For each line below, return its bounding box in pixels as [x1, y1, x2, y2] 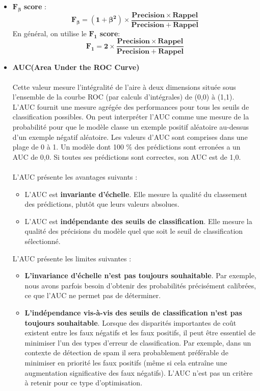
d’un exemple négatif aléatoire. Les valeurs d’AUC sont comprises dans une [12, 131, 248, 142]
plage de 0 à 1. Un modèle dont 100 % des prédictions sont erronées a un [12, 141, 241, 152]
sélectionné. [24, 236, 61, 247]
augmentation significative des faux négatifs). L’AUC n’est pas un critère [24, 367, 253, 378]
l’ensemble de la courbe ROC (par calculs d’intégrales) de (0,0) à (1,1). [12, 91, 235, 102]
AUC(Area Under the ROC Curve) [12, 61, 140, 72]
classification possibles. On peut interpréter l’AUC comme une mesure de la [12, 111, 249, 122]
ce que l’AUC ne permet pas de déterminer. [24, 290, 161, 301]
